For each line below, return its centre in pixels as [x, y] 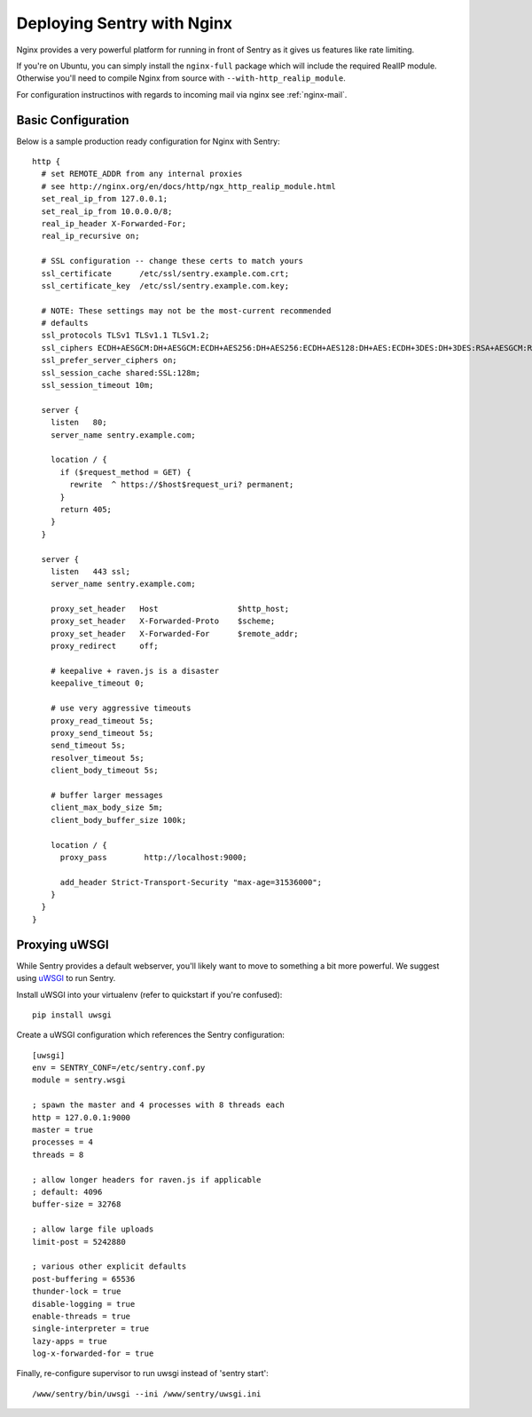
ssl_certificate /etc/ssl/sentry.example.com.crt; [165, 273]
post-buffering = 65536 [84, 1279]
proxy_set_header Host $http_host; [170, 609]
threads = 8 [58, 1155]
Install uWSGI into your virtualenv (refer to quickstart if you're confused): [149, 994]
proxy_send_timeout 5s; [102, 733]
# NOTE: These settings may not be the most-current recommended [186, 310]
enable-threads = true [82, 1316]
